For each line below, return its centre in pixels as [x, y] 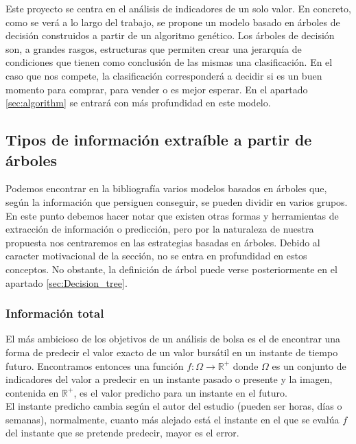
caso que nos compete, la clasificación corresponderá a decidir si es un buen [164, 75]
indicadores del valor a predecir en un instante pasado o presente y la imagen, [169, 379]
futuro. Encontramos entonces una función [95, 365]
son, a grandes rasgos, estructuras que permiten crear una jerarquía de [154, 48]
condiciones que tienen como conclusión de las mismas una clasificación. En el [169, 62]
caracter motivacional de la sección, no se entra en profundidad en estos [156, 256]
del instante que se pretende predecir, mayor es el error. [122, 433]
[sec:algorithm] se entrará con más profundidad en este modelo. [138, 103]
